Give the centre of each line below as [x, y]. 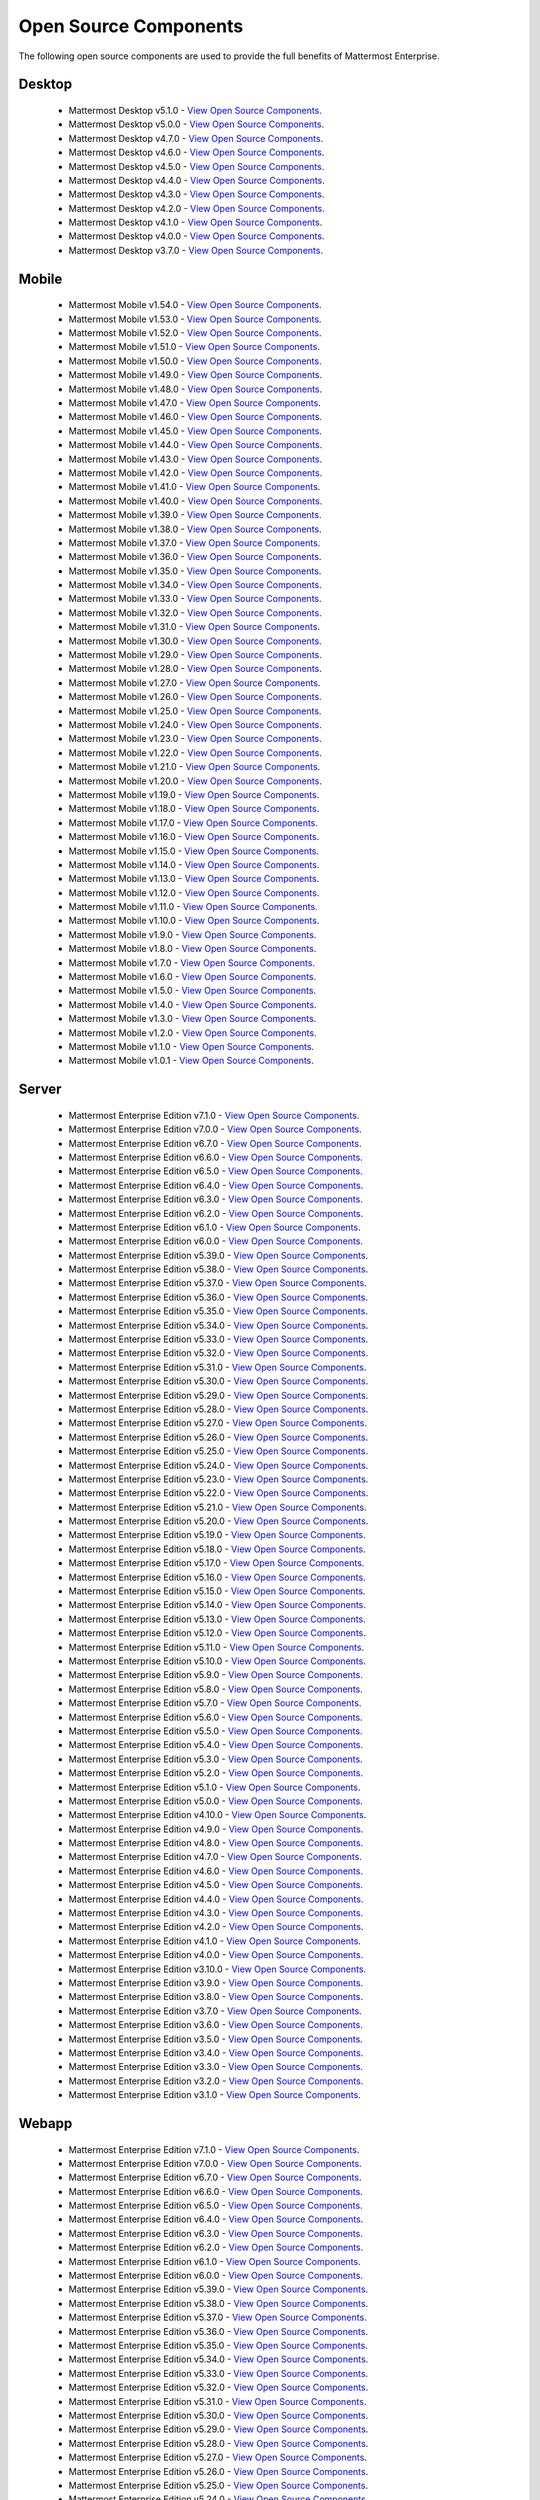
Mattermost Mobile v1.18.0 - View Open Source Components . [194, 809]
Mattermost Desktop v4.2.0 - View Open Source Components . [196, 208]
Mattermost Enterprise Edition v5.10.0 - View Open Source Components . [217, 1661]
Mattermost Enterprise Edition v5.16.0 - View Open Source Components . [217, 1577]
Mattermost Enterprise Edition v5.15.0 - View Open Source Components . [217, 1591]
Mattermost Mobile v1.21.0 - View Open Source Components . [194, 767]
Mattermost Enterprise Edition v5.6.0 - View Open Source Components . [216, 1717]
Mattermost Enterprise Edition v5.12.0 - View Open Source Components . [217, 1633]
